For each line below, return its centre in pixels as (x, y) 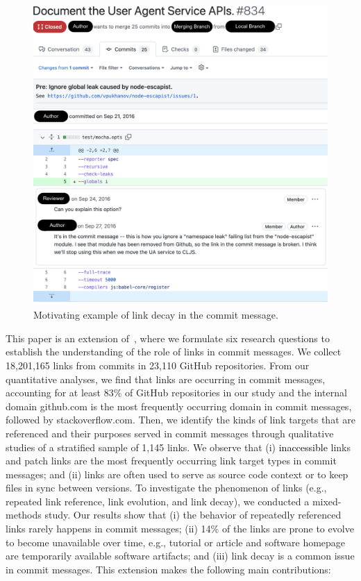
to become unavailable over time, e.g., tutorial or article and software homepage (176, 542)
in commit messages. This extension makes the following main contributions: (168, 569)
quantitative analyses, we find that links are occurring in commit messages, (166, 379)
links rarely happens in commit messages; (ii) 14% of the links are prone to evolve (180, 529)
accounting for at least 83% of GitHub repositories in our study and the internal (176, 393)
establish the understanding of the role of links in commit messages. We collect (174, 352)
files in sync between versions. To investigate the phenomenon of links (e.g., (166, 488)
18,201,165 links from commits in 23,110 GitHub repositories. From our (158, 365)
